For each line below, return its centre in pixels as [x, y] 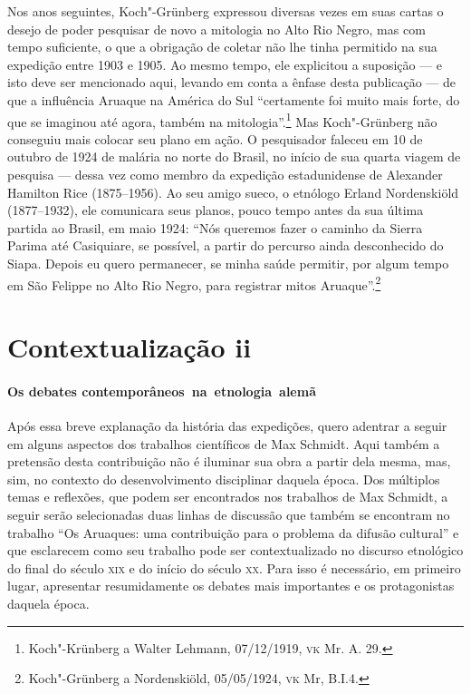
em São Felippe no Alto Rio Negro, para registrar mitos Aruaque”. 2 [194, 283]
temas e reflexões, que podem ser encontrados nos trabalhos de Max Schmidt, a [228, 497]
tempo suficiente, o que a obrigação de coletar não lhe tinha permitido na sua [222, 47]
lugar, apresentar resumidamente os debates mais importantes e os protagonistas [231, 586]
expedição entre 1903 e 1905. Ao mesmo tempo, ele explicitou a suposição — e [225, 64]
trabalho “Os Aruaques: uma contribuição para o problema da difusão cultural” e [233, 532]
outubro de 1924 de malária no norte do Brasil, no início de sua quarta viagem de [234, 156]
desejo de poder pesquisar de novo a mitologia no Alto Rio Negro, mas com [216, 29]
